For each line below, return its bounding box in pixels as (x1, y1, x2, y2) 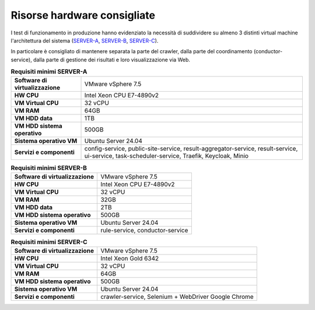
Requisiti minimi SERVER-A (10, 68, 87, 76)
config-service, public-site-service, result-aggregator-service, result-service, (84, 145, 298, 153)
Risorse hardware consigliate (10, 9, 156, 22)
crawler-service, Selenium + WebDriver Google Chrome (100, 292, 254, 301)
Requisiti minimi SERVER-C (10, 238, 87, 246)
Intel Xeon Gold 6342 (100, 255, 159, 263)
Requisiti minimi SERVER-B (10, 163, 87, 172)
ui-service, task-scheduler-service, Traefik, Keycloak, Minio (84, 152, 249, 160)
